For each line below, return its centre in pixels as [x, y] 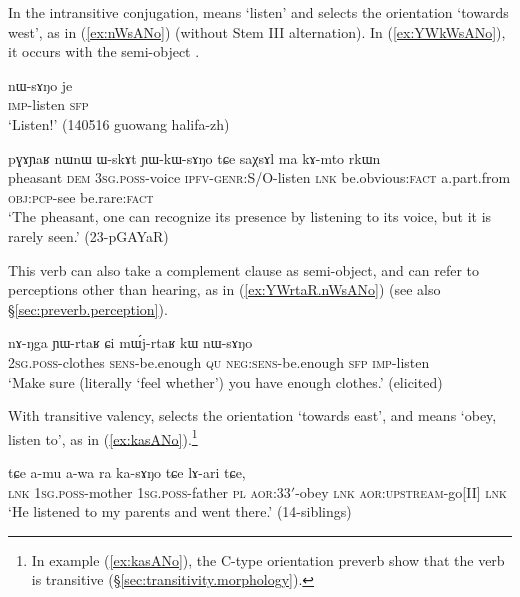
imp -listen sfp [48, 104]
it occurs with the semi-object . [104, 51]
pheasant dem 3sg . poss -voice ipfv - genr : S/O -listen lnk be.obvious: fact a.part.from [259, 177]
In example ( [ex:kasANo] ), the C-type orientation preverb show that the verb [268, 559]
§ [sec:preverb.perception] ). [88, 308]
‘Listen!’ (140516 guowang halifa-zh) [119, 123]
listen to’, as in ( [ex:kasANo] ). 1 [103, 437]
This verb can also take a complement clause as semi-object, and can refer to [243, 269]
